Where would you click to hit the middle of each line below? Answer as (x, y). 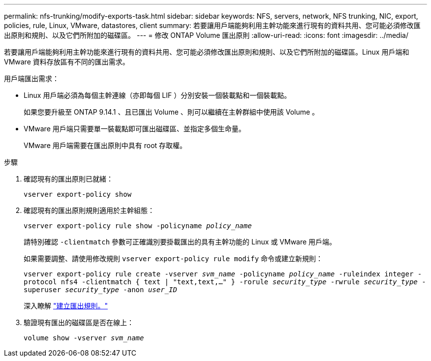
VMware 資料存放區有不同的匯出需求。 (67, 62)
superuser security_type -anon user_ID (100, 290)
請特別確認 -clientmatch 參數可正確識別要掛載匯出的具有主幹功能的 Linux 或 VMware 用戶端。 (180, 242)
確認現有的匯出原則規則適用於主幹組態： (89, 210)
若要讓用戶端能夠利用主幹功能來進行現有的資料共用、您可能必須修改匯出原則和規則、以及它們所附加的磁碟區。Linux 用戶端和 (207, 52)
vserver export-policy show (78, 194)
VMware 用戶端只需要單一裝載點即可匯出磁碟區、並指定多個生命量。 (135, 129)
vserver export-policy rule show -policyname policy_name (138, 226)
